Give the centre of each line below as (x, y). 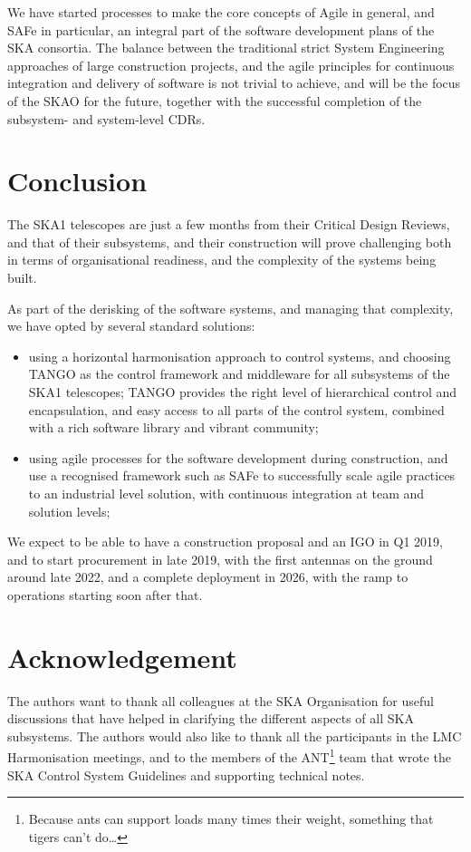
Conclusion (77, 181)
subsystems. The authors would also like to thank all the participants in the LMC (235, 736)
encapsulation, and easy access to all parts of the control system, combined (236, 409)
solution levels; (69, 511)
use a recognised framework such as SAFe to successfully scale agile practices (242, 475)
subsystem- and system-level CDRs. (106, 118)
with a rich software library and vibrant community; (173, 427)
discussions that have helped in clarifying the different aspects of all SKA (211, 718)
